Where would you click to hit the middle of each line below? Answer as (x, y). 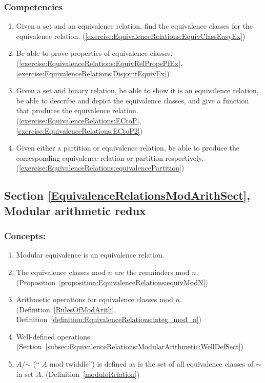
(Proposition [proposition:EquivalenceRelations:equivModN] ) (112, 282)
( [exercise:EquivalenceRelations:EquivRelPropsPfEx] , (99, 63)
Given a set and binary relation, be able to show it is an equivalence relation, (137, 90)
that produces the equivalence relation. (77, 110)
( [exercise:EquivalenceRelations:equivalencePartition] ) (100, 168)
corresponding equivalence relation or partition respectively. (110, 157)
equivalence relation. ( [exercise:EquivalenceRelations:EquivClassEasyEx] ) (131, 36)
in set (25, 374)
